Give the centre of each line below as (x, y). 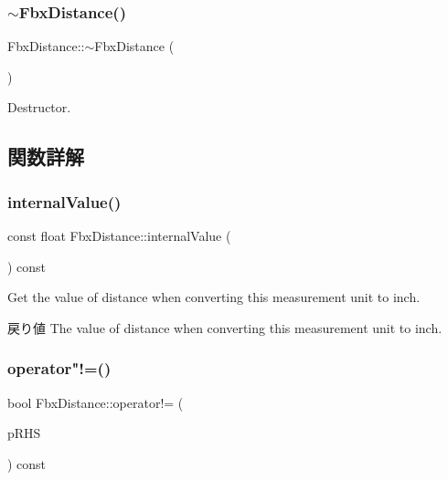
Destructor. (39, 107)
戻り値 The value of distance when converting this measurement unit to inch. (225, 327)
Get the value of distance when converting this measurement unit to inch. (214, 297)
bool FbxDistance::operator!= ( (96, 402)
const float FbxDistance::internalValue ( (119, 235)
